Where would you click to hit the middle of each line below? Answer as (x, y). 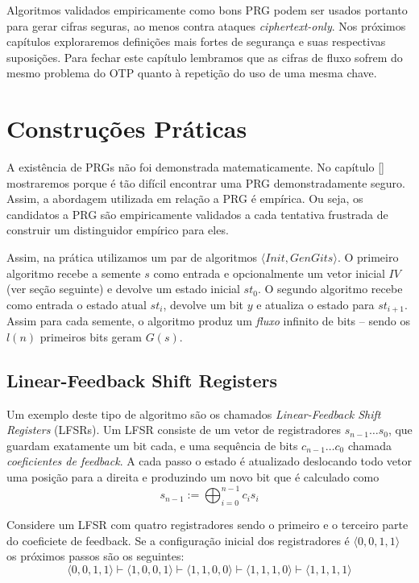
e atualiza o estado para (315, 304)
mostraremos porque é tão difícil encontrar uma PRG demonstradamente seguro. (206, 182)
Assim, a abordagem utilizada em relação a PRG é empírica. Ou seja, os (185, 198)
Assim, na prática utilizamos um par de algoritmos (132, 257)
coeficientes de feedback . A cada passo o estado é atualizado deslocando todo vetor (209, 461)
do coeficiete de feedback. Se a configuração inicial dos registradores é (178, 540)
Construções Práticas (127, 128)
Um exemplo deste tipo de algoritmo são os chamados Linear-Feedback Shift (194, 413)
